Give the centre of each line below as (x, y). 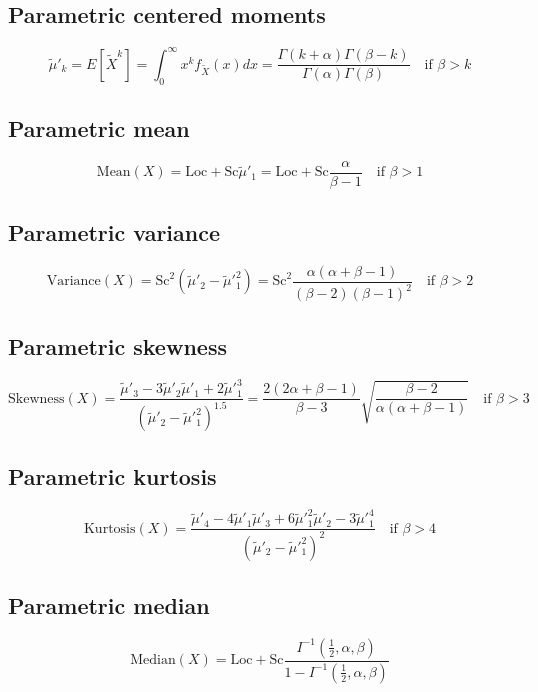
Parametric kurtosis (112, 475)
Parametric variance (114, 232)
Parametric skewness (117, 345)
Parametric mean (99, 127)
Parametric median (109, 604)
